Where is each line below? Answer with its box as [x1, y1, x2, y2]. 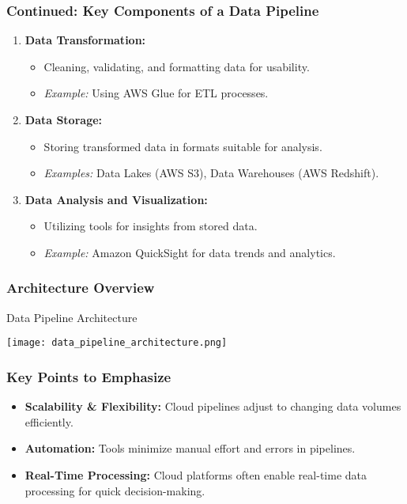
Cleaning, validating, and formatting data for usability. [43, 58, 310, 74]
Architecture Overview [6, 278, 155, 297]
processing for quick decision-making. [24, 482, 205, 498]
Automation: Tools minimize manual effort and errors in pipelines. [24, 440, 356, 457]
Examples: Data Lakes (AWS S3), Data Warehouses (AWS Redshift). [43, 165, 379, 181]
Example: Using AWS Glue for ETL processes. [43, 85, 269, 101]
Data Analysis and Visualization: [24, 191, 208, 207]
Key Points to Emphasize [6, 366, 171, 386]
